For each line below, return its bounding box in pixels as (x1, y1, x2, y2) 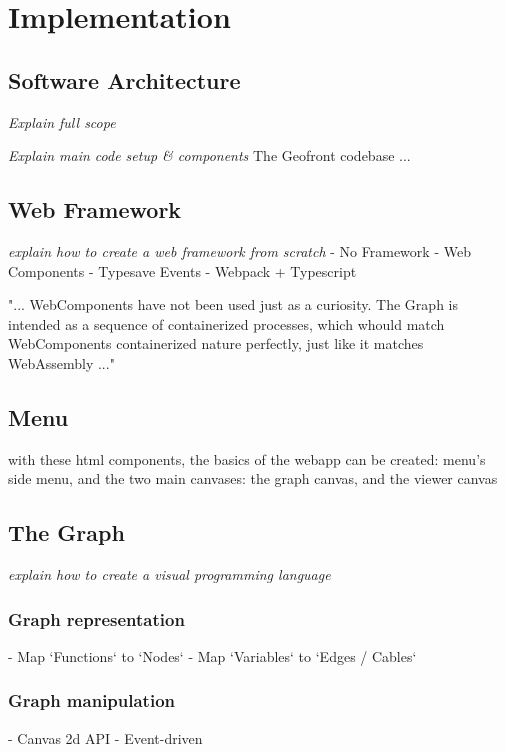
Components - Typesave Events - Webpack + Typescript (8, 260, 357, 281)
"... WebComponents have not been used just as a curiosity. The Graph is (8, 294, 458, 315)
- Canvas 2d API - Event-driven (8, 727, 203, 748)
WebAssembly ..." (8, 352, 115, 373)
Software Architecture (8, 64, 241, 95)
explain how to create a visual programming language (8, 564, 331, 585)
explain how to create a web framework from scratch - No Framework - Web (8, 240, 471, 261)
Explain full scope (8, 111, 116, 132)
